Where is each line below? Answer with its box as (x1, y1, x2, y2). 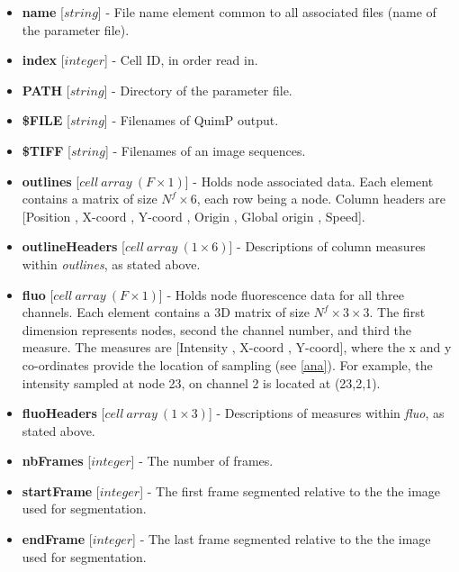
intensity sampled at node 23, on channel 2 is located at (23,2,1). (22, 373, 381, 392)
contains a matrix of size (22, 189, 157, 208)
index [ (22, 50, 65, 69)
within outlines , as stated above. (22, 254, 201, 273)
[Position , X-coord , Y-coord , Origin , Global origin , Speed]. (22, 206, 365, 225)
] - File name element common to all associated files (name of (97, 3, 436, 21)
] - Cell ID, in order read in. (103, 50, 258, 69)
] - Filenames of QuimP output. (103, 111, 279, 130)
